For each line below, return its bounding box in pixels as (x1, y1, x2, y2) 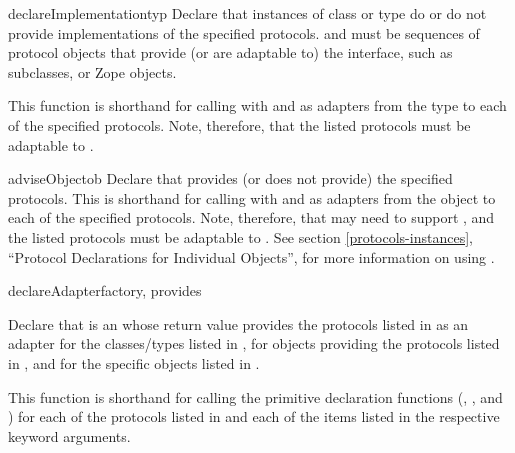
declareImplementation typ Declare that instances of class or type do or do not (8, 3, 487, 23)
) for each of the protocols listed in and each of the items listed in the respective (8, 406, 500, 427)
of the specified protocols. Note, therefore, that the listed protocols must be (8, 114, 471, 135)
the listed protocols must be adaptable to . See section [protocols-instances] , (8, 226, 473, 247)
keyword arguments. (8, 425, 131, 446)
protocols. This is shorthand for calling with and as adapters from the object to (8, 187, 496, 208)
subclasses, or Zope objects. (8, 61, 177, 82)
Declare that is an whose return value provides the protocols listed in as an (8, 313, 469, 334)
